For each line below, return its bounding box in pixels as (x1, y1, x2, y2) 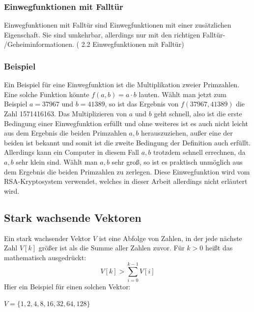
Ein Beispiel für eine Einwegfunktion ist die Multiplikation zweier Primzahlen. (4, 79, 240, 90)
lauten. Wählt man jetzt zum (139, 89, 227, 99)
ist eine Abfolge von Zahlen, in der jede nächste (99, 233, 242, 243)
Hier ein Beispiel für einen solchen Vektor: (4, 281, 131, 292)
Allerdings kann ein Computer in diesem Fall (4, 147, 140, 157)
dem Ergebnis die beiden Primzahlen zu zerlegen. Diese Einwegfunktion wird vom (4, 166, 250, 176)
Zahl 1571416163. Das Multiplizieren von (4, 108, 127, 118)
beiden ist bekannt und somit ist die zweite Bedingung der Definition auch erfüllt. (4, 137, 251, 147)
